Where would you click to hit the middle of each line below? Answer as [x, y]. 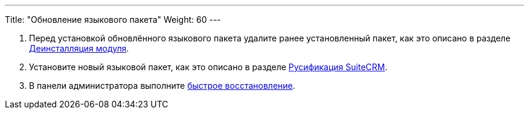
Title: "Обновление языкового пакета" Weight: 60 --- [113, 19]
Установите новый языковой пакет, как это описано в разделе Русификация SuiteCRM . [208, 67]
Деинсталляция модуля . [79, 48]
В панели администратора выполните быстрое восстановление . [162, 85]
